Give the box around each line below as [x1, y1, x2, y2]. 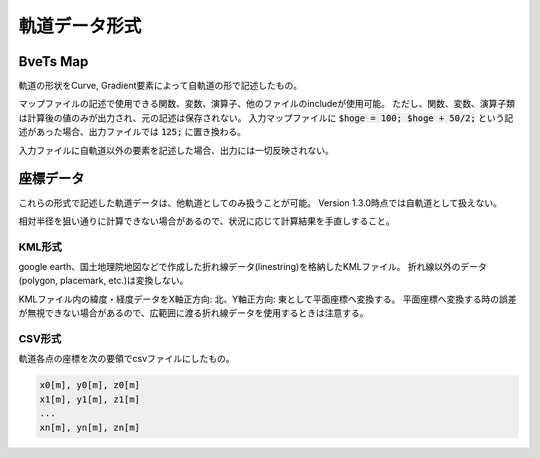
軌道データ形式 [18, 15, 142, 37]
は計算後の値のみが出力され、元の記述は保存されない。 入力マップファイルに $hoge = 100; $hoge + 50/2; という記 [18, 111, 514, 124]
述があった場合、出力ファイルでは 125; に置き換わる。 [18, 126, 247, 138]
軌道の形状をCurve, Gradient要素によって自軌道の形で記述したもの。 [18, 80, 303, 92]
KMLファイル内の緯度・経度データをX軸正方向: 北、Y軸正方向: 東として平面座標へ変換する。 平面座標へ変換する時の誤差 [18, 293, 517, 305]
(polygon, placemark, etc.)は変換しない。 [18, 275, 189, 287]
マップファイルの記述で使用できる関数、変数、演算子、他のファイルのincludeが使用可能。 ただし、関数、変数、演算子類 [18, 98, 515, 110]
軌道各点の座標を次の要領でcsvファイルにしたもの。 [18, 353, 235, 365]
